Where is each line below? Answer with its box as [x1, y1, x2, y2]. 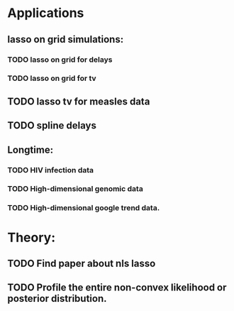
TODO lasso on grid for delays [7, 55, 113, 65]
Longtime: [7, 143, 54, 155]
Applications [7, 5, 84, 21]
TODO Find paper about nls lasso [7, 257, 156, 269]
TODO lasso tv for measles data [7, 95, 150, 107]
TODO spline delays [7, 119, 97, 132]
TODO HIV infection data [7, 165, 94, 175]
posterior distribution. [7, 293, 107, 305]
